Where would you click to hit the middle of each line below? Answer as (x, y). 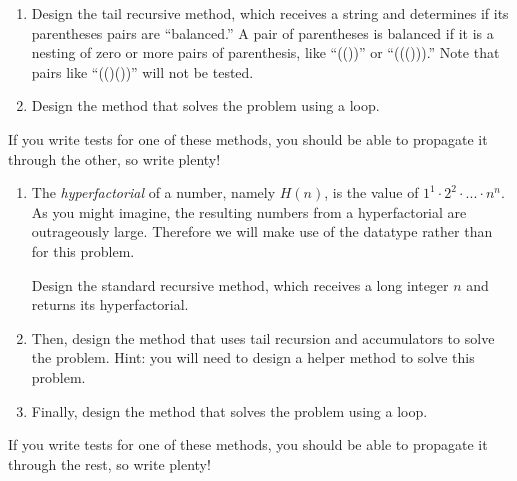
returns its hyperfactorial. (110, 304)
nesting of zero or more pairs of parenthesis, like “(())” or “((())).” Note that (265, 52)
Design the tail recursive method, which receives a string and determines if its (270, 13)
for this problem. (83, 250)
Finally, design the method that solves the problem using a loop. (229, 410)
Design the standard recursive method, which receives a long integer (240, 284)
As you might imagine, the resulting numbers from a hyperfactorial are (249, 211)
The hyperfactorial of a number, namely (153, 192)
